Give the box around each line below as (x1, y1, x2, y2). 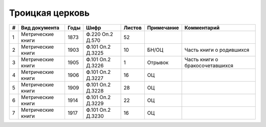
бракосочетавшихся (184, 62, 233, 69)
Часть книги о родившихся (184, 46, 250, 53)
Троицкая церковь (9, 7, 90, 18)
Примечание (147, 24, 179, 31)
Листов (123, 24, 142, 31)
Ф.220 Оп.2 (86, 31, 113, 37)
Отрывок (147, 59, 169, 66)
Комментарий (184, 24, 220, 31)
